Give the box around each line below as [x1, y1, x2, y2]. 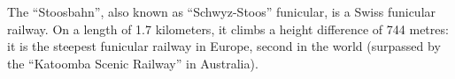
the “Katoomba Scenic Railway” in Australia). [7, 54, 258, 72]
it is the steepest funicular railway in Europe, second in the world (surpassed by [7, 37, 441, 55]
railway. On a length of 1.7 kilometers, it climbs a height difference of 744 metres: [7, 19, 449, 38]
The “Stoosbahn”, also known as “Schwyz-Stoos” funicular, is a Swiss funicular [7, 3, 436, 20]
